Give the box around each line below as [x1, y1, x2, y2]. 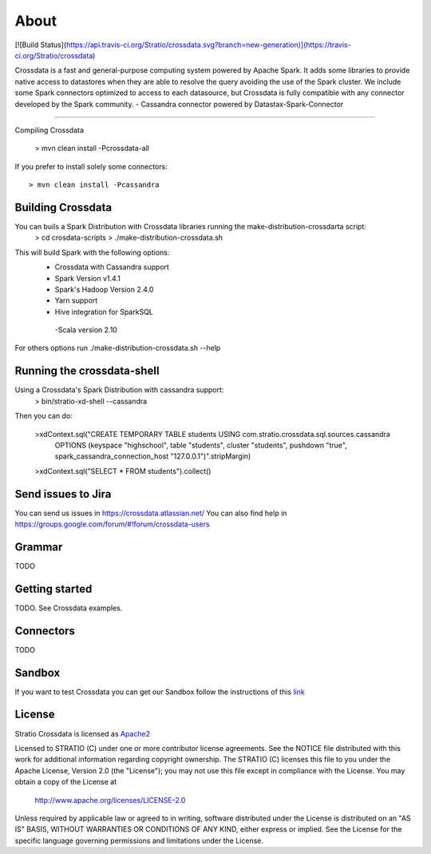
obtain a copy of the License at [14, 777, 117, 787]
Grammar [14, 540, 63, 554]
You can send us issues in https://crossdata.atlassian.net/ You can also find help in [14, 508, 287, 518]
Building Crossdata [14, 201, 112, 214]
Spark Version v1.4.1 [54, 273, 121, 283]
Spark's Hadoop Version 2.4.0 [54, 284, 154, 294]
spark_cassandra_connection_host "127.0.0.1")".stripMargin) [54, 451, 251, 461]
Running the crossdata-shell [14, 364, 160, 378]
